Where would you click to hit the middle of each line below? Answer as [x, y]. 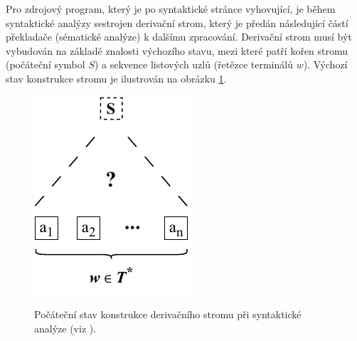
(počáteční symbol [46, 64]
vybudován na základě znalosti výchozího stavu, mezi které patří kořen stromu [177, 50]
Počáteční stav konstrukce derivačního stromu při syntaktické [168, 314]
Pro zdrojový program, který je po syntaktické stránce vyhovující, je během [171, 9]
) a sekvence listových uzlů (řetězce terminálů [193, 64]
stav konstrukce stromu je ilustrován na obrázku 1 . [116, 78]
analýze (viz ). [65, 328]
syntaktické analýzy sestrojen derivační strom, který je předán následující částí [177, 22]
